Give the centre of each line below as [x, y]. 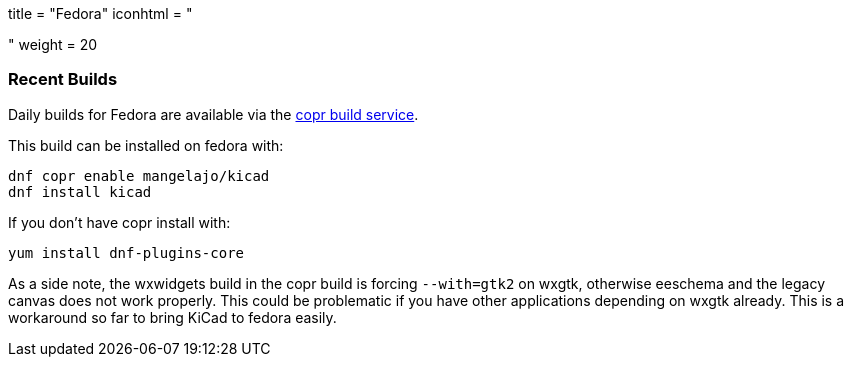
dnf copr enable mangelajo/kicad [139, 175]
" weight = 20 [53, 44]
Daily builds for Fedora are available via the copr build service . [213, 114]
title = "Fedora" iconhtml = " [100, 13]
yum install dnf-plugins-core [126, 252]
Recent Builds [63, 79]
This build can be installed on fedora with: [146, 145]
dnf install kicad [80, 191]
